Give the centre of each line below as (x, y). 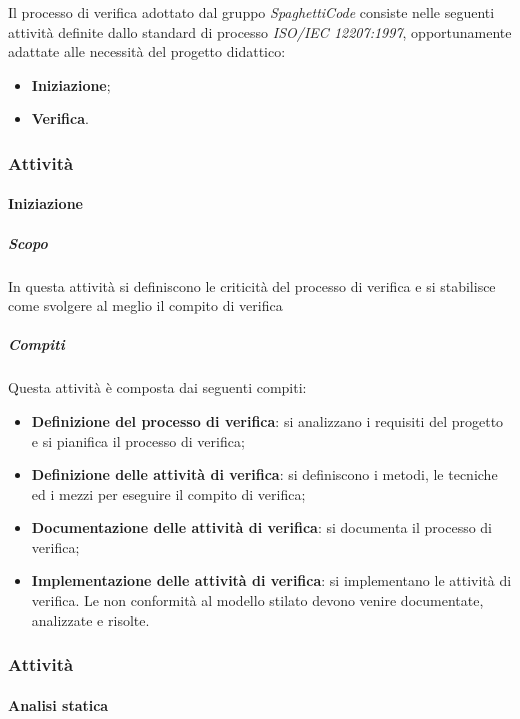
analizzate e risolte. (90, 619)
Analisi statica (58, 704)
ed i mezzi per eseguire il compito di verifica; (168, 493)
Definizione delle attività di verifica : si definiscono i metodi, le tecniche (264, 474)
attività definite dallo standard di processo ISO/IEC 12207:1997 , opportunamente (260, 31)
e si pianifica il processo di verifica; (138, 440)
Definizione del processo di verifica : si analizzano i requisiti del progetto (267, 420)
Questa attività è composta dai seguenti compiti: (157, 387)
